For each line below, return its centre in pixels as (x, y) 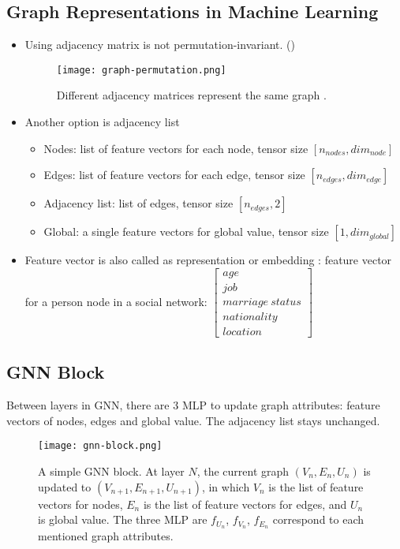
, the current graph (243, 471)
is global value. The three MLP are (123, 519)
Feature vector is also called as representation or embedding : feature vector (208, 260)
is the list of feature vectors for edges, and (245, 504)
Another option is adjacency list (102, 122)
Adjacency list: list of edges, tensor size (138, 203)
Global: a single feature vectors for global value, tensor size (186, 232)
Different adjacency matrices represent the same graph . (191, 95)
